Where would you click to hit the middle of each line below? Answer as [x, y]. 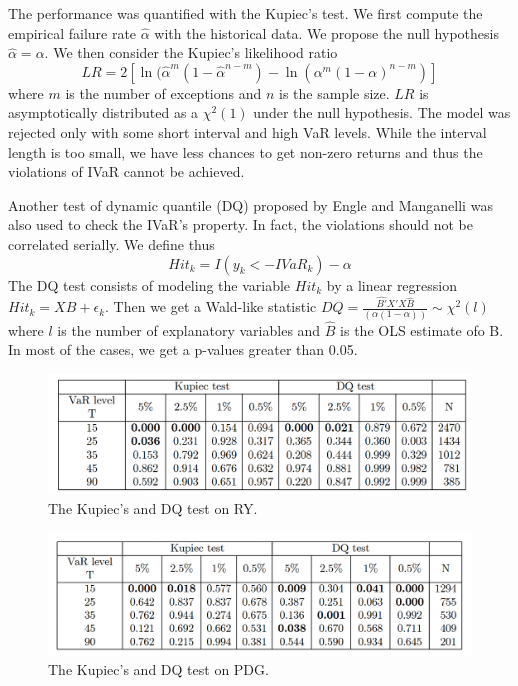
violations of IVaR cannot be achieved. [126, 171]
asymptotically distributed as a [103, 112]
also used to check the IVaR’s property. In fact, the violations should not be [240, 224]
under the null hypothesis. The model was [382, 112]
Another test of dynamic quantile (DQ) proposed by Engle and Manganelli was [250, 204]
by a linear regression [391, 284]
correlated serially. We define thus [111, 243]
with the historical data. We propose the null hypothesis [326, 32]
